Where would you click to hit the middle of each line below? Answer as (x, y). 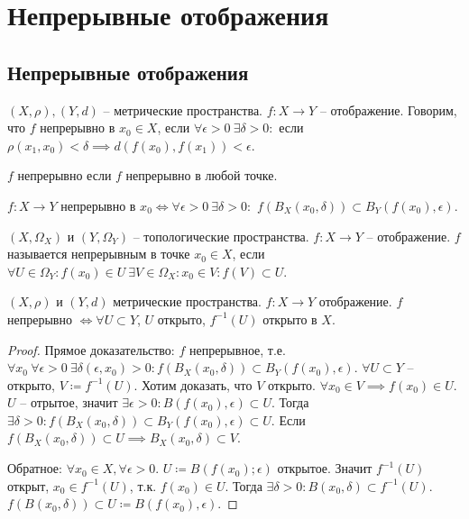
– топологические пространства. (221, 236)
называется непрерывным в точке (99, 254)
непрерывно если (64, 175)
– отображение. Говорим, (388, 109)
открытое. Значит (325, 468)
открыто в (290, 319)
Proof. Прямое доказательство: (91, 349)
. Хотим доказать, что (193, 384)
